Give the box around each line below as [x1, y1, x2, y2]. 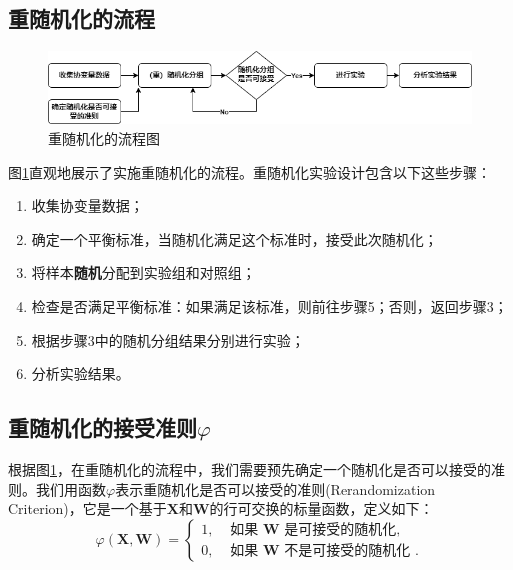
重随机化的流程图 [48, 127, 160, 148]
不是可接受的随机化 [284, 544, 411, 559]
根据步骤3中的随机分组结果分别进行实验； [31, 329, 305, 350]
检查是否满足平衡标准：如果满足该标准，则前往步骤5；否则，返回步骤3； [31, 295, 508, 316]
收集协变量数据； [31, 195, 144, 216]
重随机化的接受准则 [8, 412, 197, 443]
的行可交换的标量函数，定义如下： [209, 498, 434, 519]
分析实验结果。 [31, 363, 130, 384]
